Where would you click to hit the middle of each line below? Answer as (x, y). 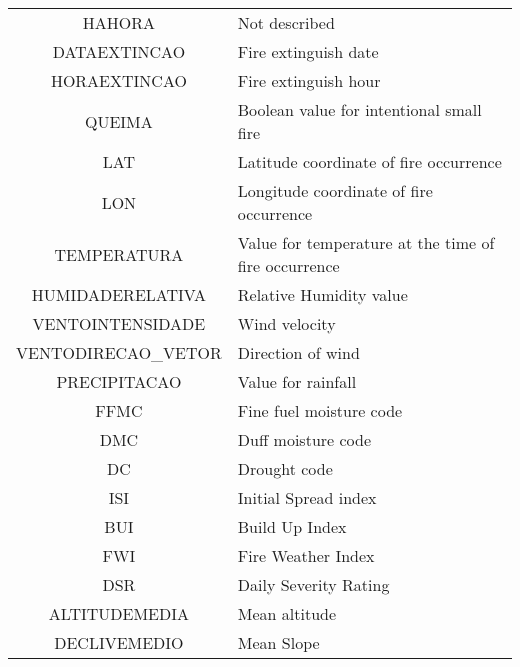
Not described (286, 22)
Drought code (285, 468)
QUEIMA (119, 121)
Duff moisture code (304, 439)
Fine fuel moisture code (320, 410)
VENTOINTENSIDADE (119, 323)
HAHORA (119, 22)
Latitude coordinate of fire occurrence (369, 161)
